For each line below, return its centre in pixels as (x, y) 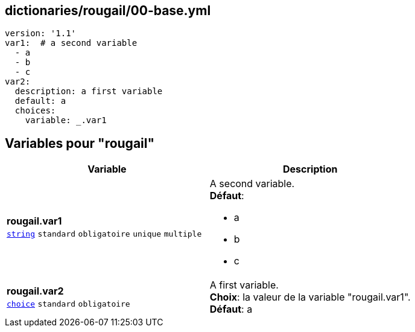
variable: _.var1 (66, 120)
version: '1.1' (41, 34)
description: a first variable (89, 91)
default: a (40, 101)
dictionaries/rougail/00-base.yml (108, 11)
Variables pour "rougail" (80, 143)
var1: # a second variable (71, 43)
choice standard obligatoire (68, 304)
